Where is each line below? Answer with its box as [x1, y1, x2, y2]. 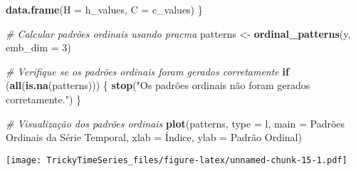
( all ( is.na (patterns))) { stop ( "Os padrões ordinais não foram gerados [6, 78, 310, 93]
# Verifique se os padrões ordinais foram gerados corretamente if [6, 63, 289, 78]
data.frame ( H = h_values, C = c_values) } [6, 2, 203, 16]
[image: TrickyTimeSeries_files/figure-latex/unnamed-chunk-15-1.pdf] [6, 155, 347, 165]
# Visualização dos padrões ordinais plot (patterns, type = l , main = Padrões [6, 115, 345, 130]
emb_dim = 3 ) [6, 40, 71, 55]
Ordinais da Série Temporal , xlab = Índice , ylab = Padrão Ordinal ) [6, 130, 302, 145]
